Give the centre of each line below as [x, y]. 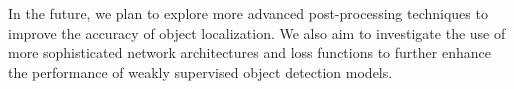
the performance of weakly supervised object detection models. [200, 71]
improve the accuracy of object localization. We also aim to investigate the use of [257, 32]
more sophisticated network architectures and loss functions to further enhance [249, 52]
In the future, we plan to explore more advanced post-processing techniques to [248, 13]
